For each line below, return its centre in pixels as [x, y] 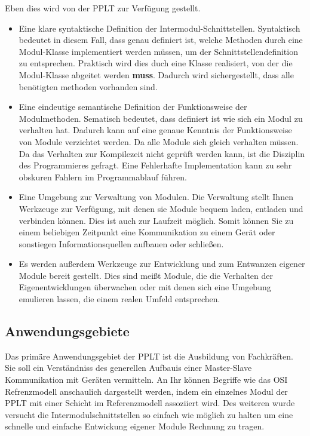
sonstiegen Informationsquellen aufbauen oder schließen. [121, 243]
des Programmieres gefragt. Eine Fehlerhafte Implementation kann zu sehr [155, 165]
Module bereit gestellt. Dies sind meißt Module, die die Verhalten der [146, 275]
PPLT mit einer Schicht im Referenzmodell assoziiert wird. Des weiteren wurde [150, 403]
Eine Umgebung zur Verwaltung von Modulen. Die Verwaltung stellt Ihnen [156, 197]
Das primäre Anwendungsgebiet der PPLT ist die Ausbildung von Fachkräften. [149, 356]
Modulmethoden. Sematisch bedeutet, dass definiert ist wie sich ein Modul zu [161, 118]
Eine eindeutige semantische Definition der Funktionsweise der [133, 107]
